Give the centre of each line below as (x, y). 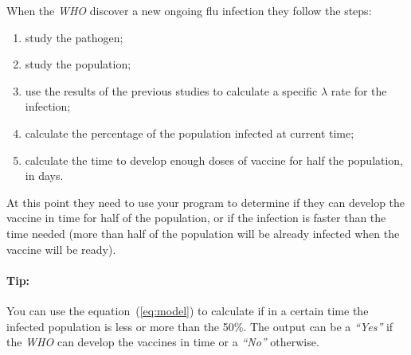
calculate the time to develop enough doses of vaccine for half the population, (214, 160)
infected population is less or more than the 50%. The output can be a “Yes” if (200, 326)
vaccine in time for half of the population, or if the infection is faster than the (196, 218)
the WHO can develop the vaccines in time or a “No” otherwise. (163, 342)
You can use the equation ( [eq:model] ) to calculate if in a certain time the (188, 310)
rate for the (359, 90)
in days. (44, 176)
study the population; (78, 64)
